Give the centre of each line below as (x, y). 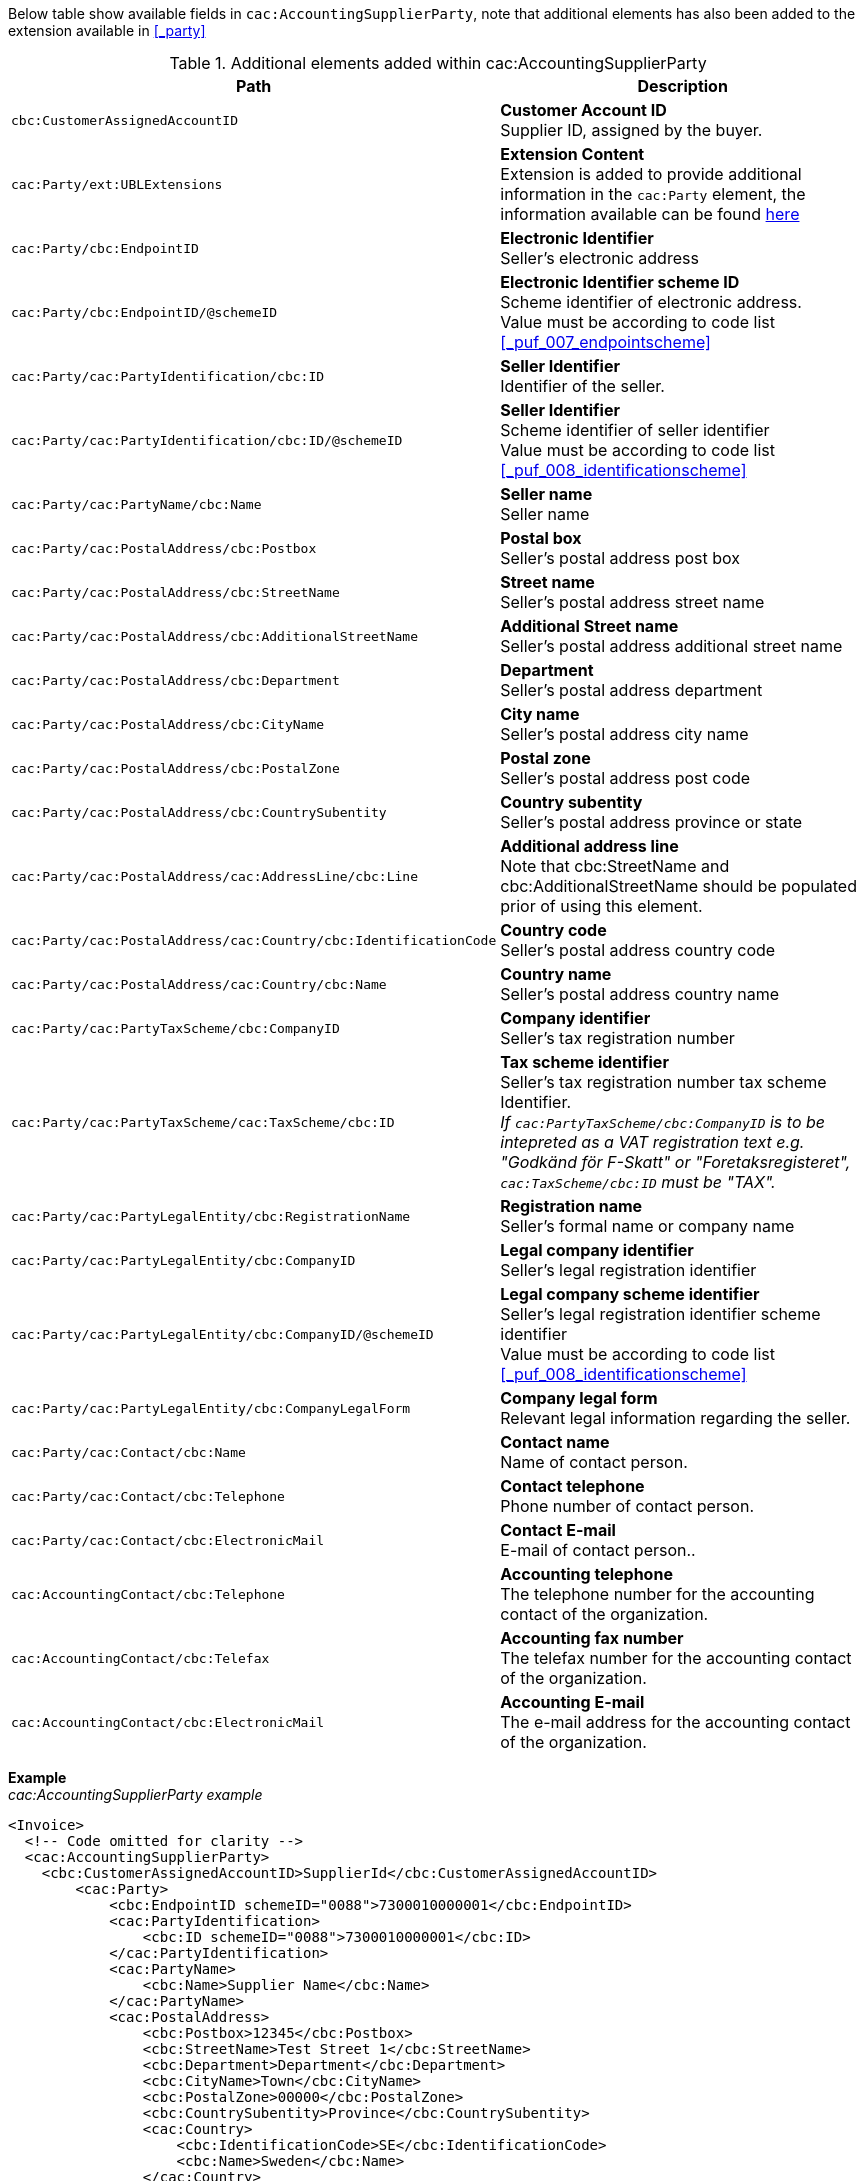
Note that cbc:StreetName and (615, 866)
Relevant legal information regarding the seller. (675, 1418)
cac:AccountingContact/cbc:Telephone (148, 1594)
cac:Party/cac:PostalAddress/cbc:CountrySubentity (199, 812)
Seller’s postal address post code (625, 778)
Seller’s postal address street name (632, 602)
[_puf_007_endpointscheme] (605, 342)
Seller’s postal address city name (624, 734)
